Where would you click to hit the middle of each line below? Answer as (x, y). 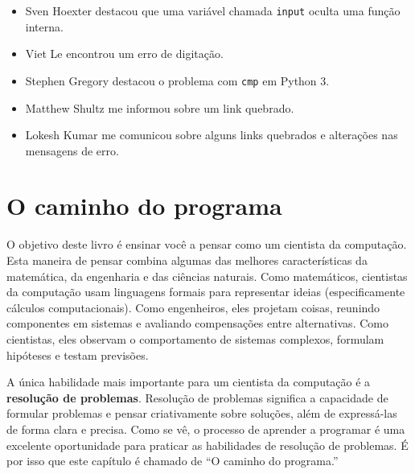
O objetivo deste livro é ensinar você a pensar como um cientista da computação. (207, 244)
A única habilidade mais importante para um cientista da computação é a (189, 382)
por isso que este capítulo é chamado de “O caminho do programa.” (173, 461)
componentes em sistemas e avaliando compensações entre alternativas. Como (197, 323)
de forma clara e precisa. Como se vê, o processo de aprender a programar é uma (206, 429)
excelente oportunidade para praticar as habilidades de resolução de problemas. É (207, 445)
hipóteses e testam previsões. (78, 354)
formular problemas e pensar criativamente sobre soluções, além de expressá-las (202, 413)
